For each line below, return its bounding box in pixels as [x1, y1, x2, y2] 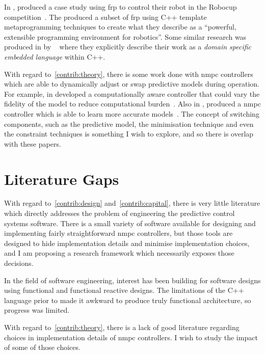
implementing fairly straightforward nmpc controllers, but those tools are [4, 228, 233, 238]
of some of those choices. [4, 342, 81, 352]
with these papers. [4, 138, 61, 149]
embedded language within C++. [4, 51, 105, 62]
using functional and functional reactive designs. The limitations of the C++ [4, 285, 244, 295]
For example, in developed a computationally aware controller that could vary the [4, 88, 260, 99]
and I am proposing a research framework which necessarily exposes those [4, 248, 234, 258]
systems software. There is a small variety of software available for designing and [4, 217, 256, 228]
